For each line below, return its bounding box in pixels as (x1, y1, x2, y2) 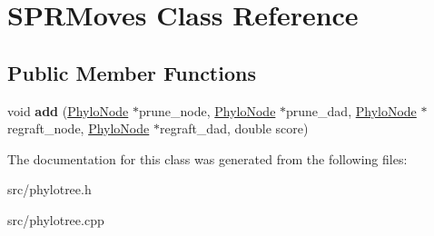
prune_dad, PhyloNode (286, 101, 417, 120)
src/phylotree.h (7, 180, 92, 199)
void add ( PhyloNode (7, 101, 129, 120)
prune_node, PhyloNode (138, 101, 276, 120)
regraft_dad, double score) (159, 119, 309, 138)
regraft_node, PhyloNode (7, 119, 150, 138)
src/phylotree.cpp (7, 210, 104, 229)
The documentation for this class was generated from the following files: (7, 149, 408, 168)
